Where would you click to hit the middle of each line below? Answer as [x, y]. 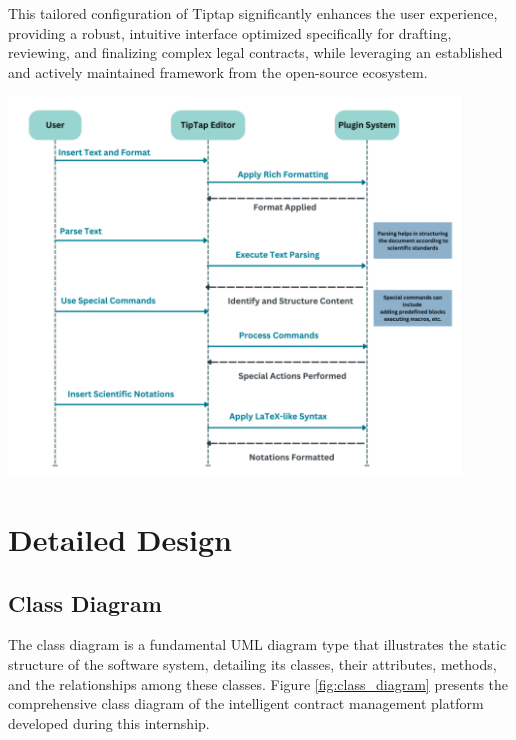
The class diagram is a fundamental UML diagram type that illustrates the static [257, 644]
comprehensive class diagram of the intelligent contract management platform [246, 703]
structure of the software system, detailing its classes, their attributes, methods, [252, 664]
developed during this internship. [109, 722]
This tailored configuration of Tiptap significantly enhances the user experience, [253, 13]
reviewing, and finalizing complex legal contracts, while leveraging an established [255, 52]
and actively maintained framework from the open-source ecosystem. [218, 71]
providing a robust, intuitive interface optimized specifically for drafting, [230, 32]
